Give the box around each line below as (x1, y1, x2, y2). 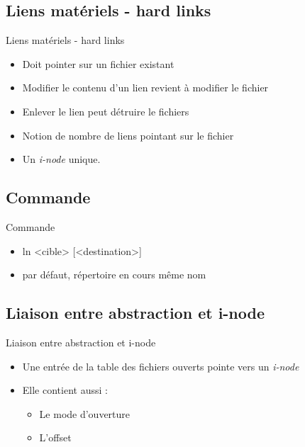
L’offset (39, 430, 72, 445)
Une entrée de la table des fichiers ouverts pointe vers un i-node (22, 358, 299, 373)
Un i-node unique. (22, 152, 101, 166)
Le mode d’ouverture (39, 406, 131, 421)
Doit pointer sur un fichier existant (22, 56, 174, 71)
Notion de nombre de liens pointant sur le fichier (22, 128, 234, 142)
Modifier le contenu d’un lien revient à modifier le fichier (22, 80, 269, 95)
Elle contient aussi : (22, 383, 108, 397)
